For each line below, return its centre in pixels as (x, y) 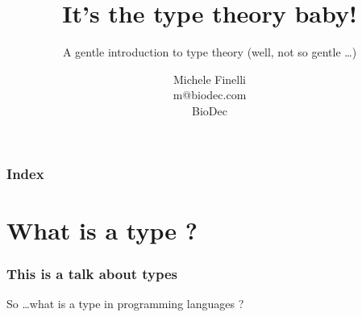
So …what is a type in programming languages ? (125, 304)
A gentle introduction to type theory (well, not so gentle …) (210, 52)
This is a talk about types (92, 273)
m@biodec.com (210, 95)
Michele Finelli (210, 79)
